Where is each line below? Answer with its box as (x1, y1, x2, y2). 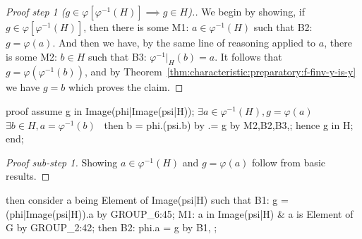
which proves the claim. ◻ (68, 80, 183, 94)
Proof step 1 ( (6, 4, 66, 18)
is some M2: (6, 49, 57, 63)
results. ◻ (6, 168, 50, 183)
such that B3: (88, 49, 147, 63)
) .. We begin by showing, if (188, 4, 305, 18)
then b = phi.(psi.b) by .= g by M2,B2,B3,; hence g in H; (104, 117, 354, 132)
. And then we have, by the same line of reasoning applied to (52, 35, 316, 49)
